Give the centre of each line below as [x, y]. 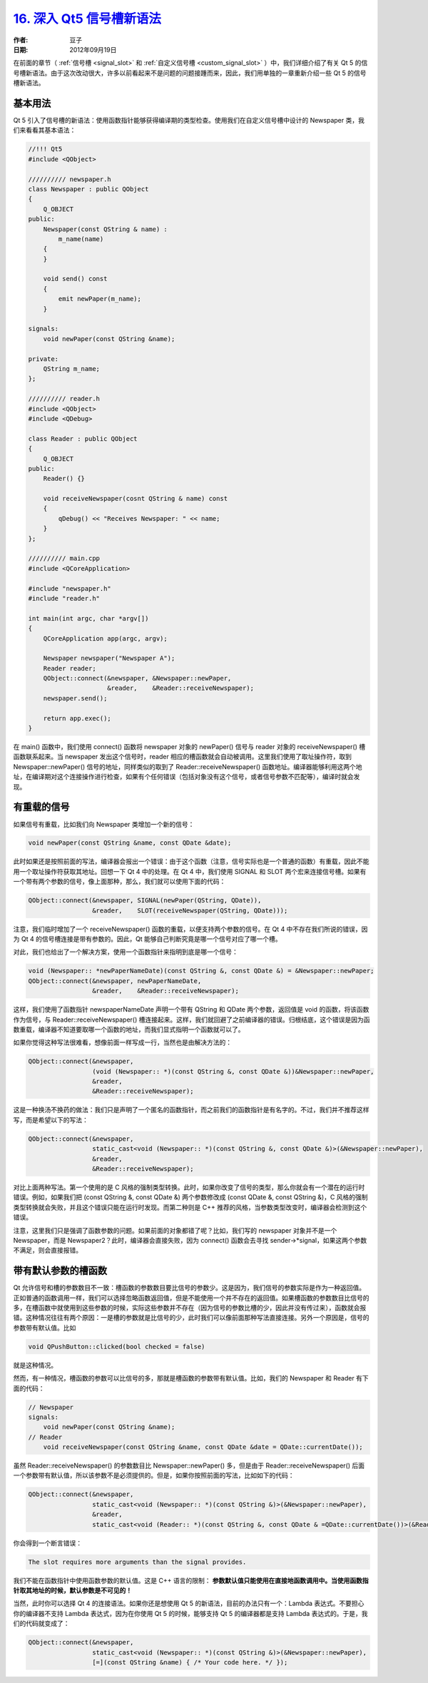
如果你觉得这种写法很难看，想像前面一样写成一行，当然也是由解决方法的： [122, 1042]
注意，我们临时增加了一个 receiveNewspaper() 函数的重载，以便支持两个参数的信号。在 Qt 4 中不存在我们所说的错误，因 [190, 929]
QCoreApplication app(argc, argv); [105, 638]
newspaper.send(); [75, 698]
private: [44, 359]
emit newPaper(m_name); [100, 299]
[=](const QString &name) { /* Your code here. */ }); [190, 1662]
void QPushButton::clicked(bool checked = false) [117, 1346]
